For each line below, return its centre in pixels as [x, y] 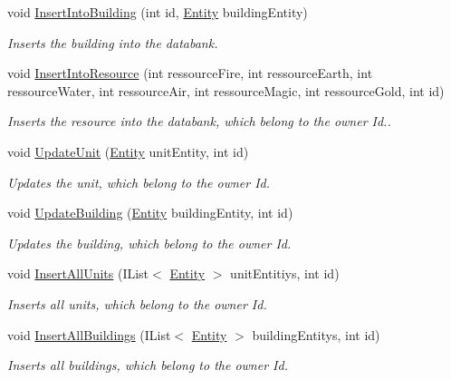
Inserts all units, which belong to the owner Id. [137, 303]
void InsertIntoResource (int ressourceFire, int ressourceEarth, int [190, 73]
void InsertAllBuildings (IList [89, 334]
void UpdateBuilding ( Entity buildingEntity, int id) [150, 213]
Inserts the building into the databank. [113, 42]
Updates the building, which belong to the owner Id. [149, 243]
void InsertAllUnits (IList [78, 273]
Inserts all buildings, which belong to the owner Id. [148, 365]
